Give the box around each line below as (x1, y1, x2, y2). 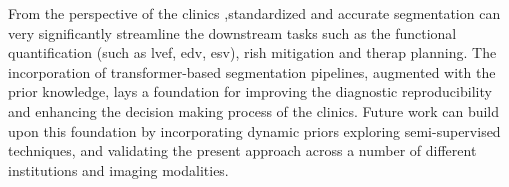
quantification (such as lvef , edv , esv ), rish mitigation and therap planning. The (8, 42, 497, 63)
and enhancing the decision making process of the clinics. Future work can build (8, 100, 500, 121)
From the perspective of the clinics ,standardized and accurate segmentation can (8, 3, 501, 23)
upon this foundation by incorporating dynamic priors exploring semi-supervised (8, 120, 501, 141)
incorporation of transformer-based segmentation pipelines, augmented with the (8, 61, 496, 82)
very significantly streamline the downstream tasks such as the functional (8, 22, 457, 43)
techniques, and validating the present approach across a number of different (8, 140, 477, 161)
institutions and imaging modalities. (8, 159, 229, 180)
